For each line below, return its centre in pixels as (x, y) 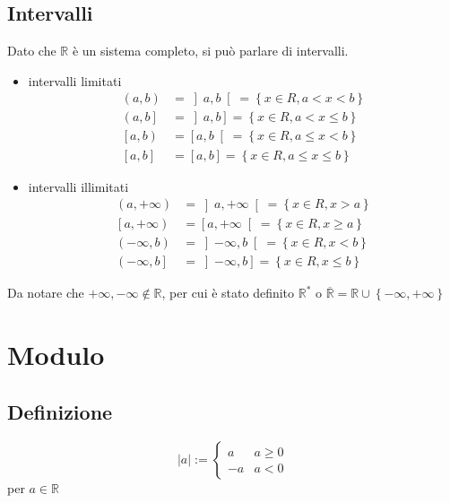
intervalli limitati (75, 80)
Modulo (56, 355)
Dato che (32, 51)
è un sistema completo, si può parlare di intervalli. (210, 51)
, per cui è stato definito (228, 293)
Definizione (60, 411)
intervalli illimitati (78, 186)
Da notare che (46, 293)
